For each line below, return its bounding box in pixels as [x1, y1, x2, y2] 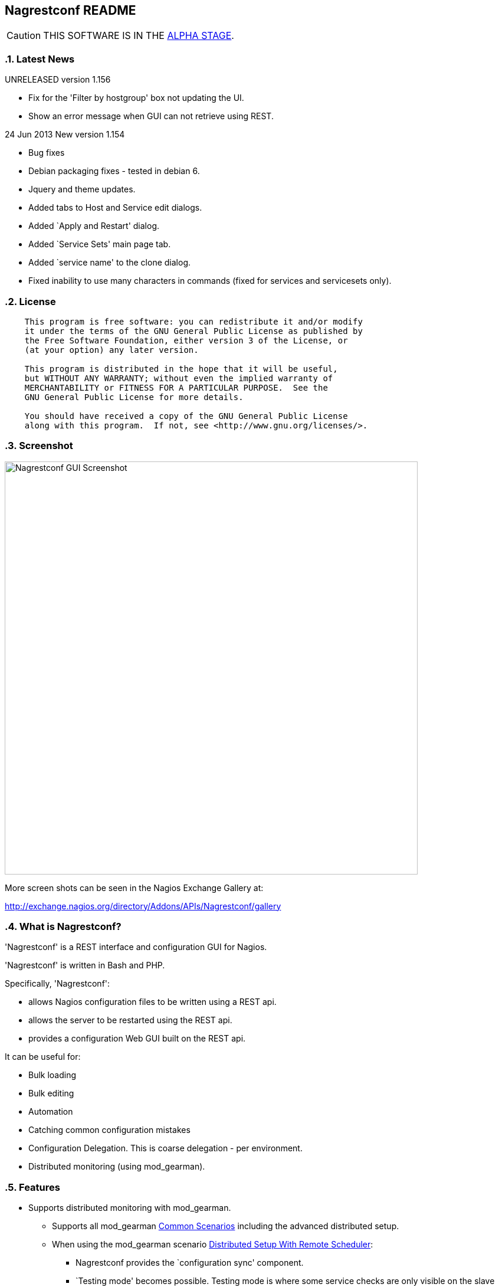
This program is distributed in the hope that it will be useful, [24, 363, 338, 374]
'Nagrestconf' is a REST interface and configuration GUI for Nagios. [5, 942, 267, 952]
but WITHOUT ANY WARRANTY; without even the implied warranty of [24, 373, 333, 383]
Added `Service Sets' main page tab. [28, 239, 171, 250]
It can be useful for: [5, 1052, 81, 1062]
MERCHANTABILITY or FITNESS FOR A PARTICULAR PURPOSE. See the [24, 382, 328, 392]
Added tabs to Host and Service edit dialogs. [28, 202, 202, 213]
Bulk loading [28, 1070, 77, 1080]
